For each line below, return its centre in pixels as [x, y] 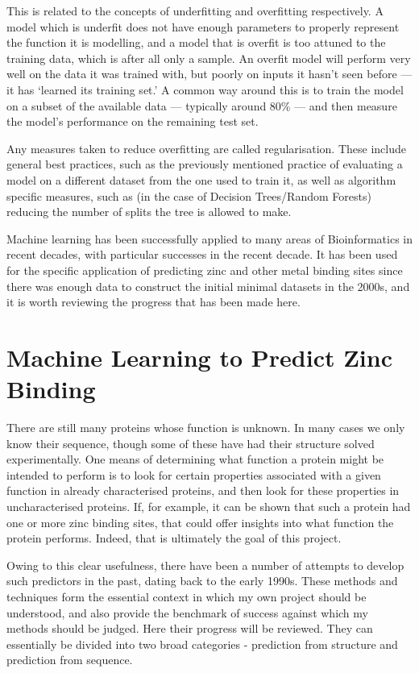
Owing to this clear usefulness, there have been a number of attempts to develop [205, 565]
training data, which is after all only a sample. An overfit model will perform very [209, 58]
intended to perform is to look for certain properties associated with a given [194, 474]
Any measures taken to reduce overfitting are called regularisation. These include [206, 148]
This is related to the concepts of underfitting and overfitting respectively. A [195, 10]
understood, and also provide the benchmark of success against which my [187, 612]
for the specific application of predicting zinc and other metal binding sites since [205, 270]
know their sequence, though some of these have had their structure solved [191, 443]
